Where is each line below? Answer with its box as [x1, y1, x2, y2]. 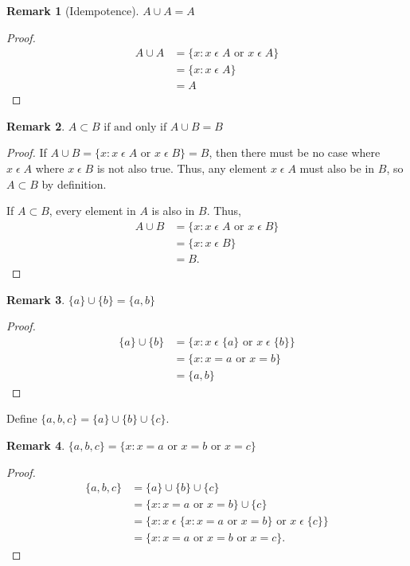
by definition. [41, 175, 107, 192]
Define [6, 410, 37, 427]
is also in [151, 202, 195, 219]
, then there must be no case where [209, 144, 381, 161]
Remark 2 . [6, 117, 65, 134]
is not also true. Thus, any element [96, 160, 267, 177]
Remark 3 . [6, 291, 65, 307]
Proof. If [6, 144, 47, 161]
